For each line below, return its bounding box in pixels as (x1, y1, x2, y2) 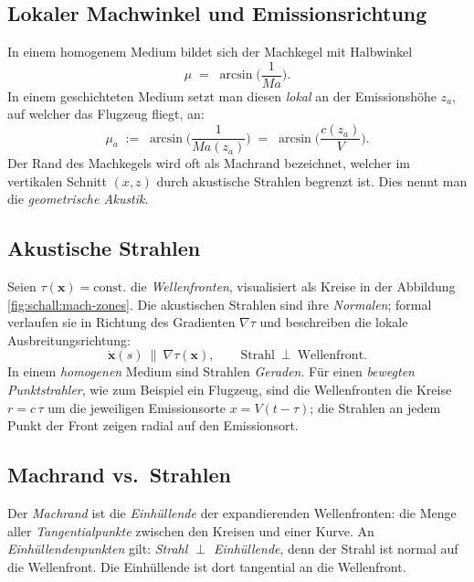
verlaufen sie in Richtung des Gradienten (7, 312, 236, 332)
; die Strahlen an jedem (310, 397, 441, 417)
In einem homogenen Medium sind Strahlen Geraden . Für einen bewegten (7, 362, 415, 381)
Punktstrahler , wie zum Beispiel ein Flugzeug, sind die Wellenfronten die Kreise (7, 380, 452, 399)
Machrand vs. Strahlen (7, 460, 231, 489)
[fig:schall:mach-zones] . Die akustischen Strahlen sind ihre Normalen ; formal (7, 294, 432, 313)
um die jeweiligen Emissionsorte (47, 397, 226, 417)
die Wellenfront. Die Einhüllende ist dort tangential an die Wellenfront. (7, 556, 406, 576)
